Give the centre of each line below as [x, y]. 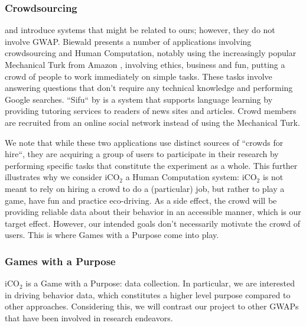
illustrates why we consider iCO [62, 177]
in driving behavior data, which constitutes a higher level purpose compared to [148, 294]
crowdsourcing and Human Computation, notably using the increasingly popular [151, 53]
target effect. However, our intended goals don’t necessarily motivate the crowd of [153, 223]
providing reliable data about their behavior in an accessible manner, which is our [153, 212]
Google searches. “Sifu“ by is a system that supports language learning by [139, 99]
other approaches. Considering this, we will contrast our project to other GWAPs [152, 306]
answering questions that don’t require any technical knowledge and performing [149, 88]
